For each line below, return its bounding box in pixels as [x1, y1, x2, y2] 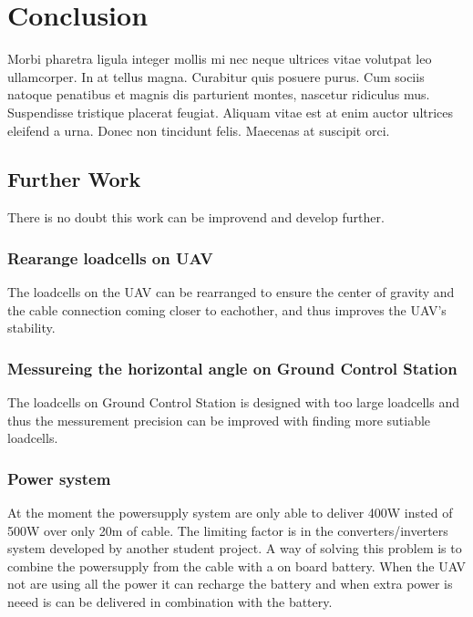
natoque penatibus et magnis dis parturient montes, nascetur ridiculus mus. [7, 85, 430, 104]
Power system [7, 467, 111, 489]
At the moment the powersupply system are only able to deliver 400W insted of [7, 503, 453, 522]
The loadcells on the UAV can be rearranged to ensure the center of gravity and [7, 283, 455, 302]
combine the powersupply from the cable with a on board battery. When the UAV [7, 556, 467, 575]
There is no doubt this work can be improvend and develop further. [7, 208, 385, 227]
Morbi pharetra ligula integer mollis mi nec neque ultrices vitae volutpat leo [7, 49, 432, 68]
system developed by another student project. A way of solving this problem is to [7, 539, 462, 558]
